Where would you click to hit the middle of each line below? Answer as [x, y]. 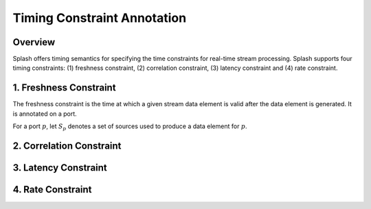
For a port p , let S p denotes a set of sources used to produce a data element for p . [130, 127]
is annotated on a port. [45, 114]
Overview [34, 42]
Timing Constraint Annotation [100, 18]
